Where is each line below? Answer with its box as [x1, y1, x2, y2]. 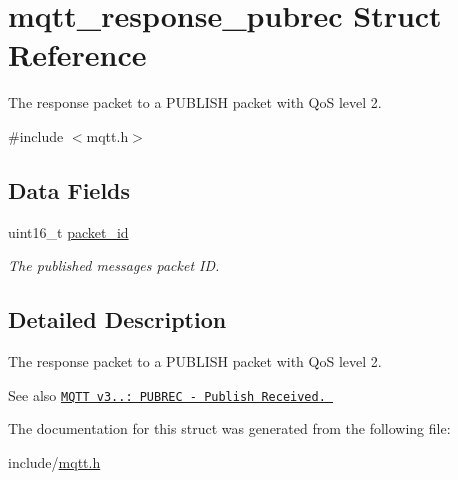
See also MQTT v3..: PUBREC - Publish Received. [8, 384, 326, 405]
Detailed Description [8, 304, 227, 335]
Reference [8, 34, 147, 75]
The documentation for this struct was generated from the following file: [8, 418, 451, 439]
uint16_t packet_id [8, 221, 129, 242]
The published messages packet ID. [8, 255, 220, 276]
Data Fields [8, 174, 131, 205]
